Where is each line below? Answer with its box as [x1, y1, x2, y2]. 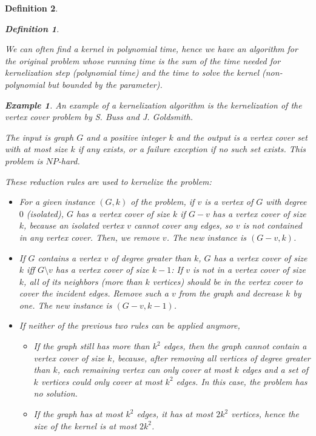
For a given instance [19, 195, 95, 208]
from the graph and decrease [178, 287, 283, 300]
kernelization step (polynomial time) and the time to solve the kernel [5, 66, 260, 79]
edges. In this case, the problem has [176, 375, 308, 387]
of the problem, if [130, 195, 195, 208]
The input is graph [5, 130, 74, 143]
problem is [5, 154, 43, 167]
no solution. [33, 387, 78, 400]
